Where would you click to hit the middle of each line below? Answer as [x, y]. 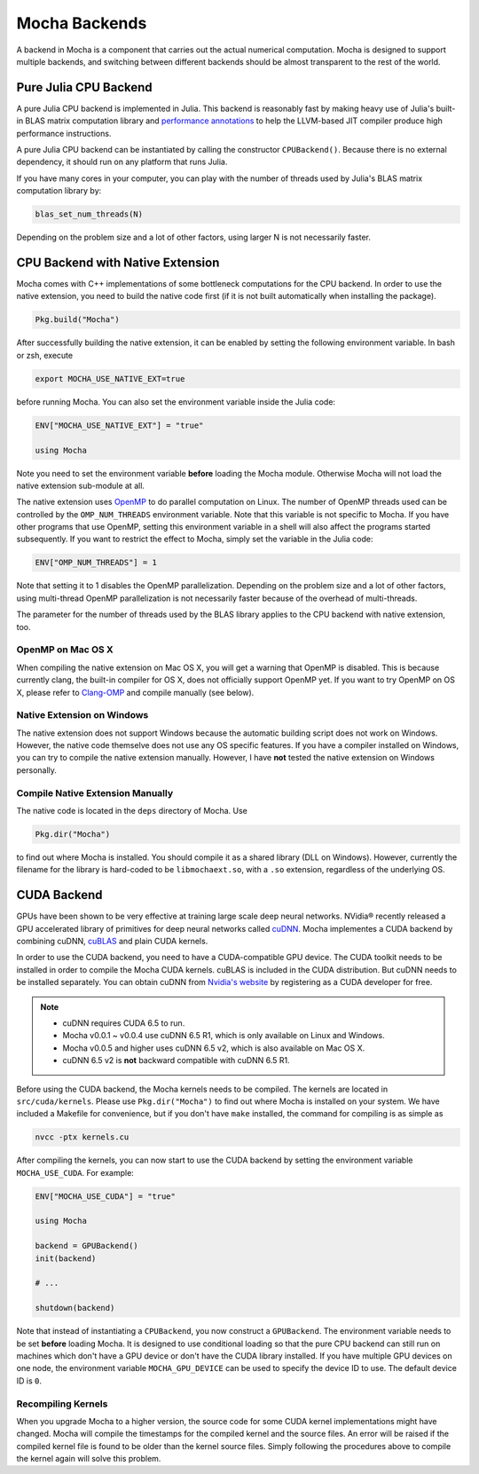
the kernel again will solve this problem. [89, 1459]
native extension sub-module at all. [81, 485]
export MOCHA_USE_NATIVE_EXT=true [110, 378]
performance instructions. [64, 133]
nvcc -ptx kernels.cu [82, 1137]
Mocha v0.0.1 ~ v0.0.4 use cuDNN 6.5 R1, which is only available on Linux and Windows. [224, 1036]
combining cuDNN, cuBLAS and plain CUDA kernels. [112, 942]
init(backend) [66, 1258]
